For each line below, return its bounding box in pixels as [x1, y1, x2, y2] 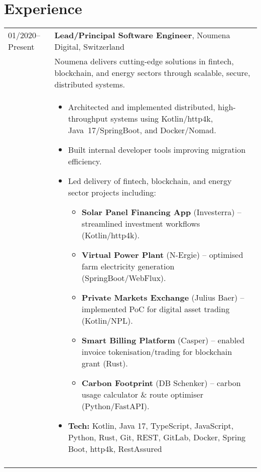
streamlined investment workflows [81, 218, 200, 230]
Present [8, 41, 35, 53]
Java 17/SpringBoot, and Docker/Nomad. [68, 124, 216, 136]
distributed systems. [54, 78, 125, 90]
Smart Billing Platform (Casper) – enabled [81, 334, 245, 346]
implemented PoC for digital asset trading [81, 303, 230, 315]
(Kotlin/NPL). [81, 315, 133, 327]
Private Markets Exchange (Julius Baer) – [81, 292, 244, 304]
